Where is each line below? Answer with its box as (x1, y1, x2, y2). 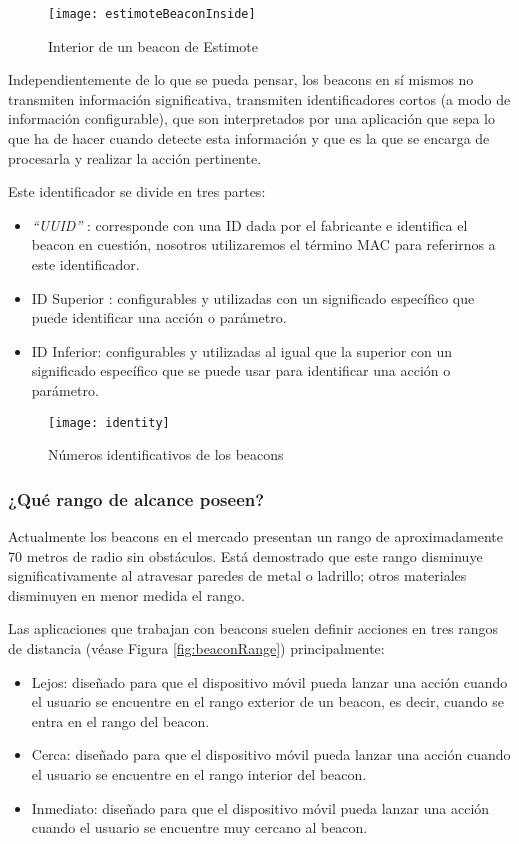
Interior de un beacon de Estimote (48, 35, 258, 56)
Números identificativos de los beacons (48, 444, 284, 465)
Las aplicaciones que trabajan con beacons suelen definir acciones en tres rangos (8, 618, 499, 639)
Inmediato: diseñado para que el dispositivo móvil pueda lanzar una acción (31, 797, 490, 818)
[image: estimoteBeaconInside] (48, 7, 256, 21)
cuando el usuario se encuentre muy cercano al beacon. (31, 817, 368, 838)
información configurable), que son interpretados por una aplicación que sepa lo (8, 108, 495, 129)
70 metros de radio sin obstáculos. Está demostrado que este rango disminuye (8, 545, 483, 566)
